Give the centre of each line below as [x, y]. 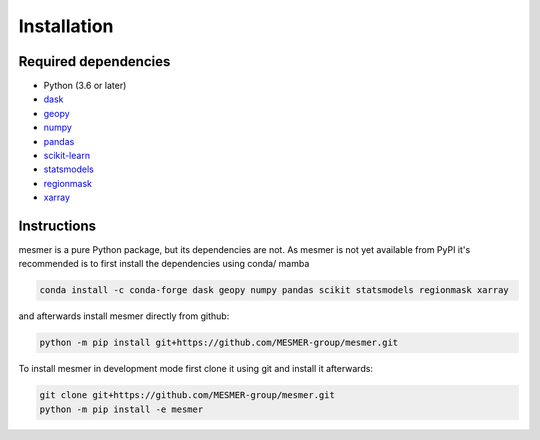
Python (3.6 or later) [85, 86]
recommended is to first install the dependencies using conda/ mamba [164, 264]
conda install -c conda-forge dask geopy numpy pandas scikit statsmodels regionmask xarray [274, 290]
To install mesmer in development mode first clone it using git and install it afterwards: [196, 369]
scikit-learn [66, 156]
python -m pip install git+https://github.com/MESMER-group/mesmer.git [219, 343]
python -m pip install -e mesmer [121, 409]
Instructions [57, 226]
